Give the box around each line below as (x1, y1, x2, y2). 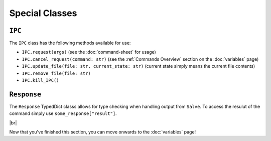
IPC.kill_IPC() (22, 78, 60, 83)
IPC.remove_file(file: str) (22, 70, 91, 76)
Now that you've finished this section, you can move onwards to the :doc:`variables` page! (9, 129, 196, 135)
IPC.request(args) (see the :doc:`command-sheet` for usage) (22, 49, 157, 55)
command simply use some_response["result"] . (9, 110, 117, 116)
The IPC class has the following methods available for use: (9, 40, 131, 46)
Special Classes (9, 8, 77, 19)
